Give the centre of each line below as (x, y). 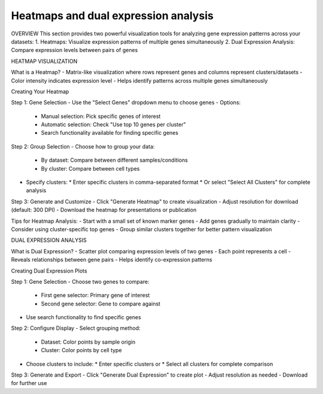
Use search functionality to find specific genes (84, 317)
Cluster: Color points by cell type (81, 350)
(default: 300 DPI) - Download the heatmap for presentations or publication (104, 210)
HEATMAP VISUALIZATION (44, 61)
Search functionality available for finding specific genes (110, 133)
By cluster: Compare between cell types (90, 168)
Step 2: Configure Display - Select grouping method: (76, 328)
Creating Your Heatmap (40, 91)
